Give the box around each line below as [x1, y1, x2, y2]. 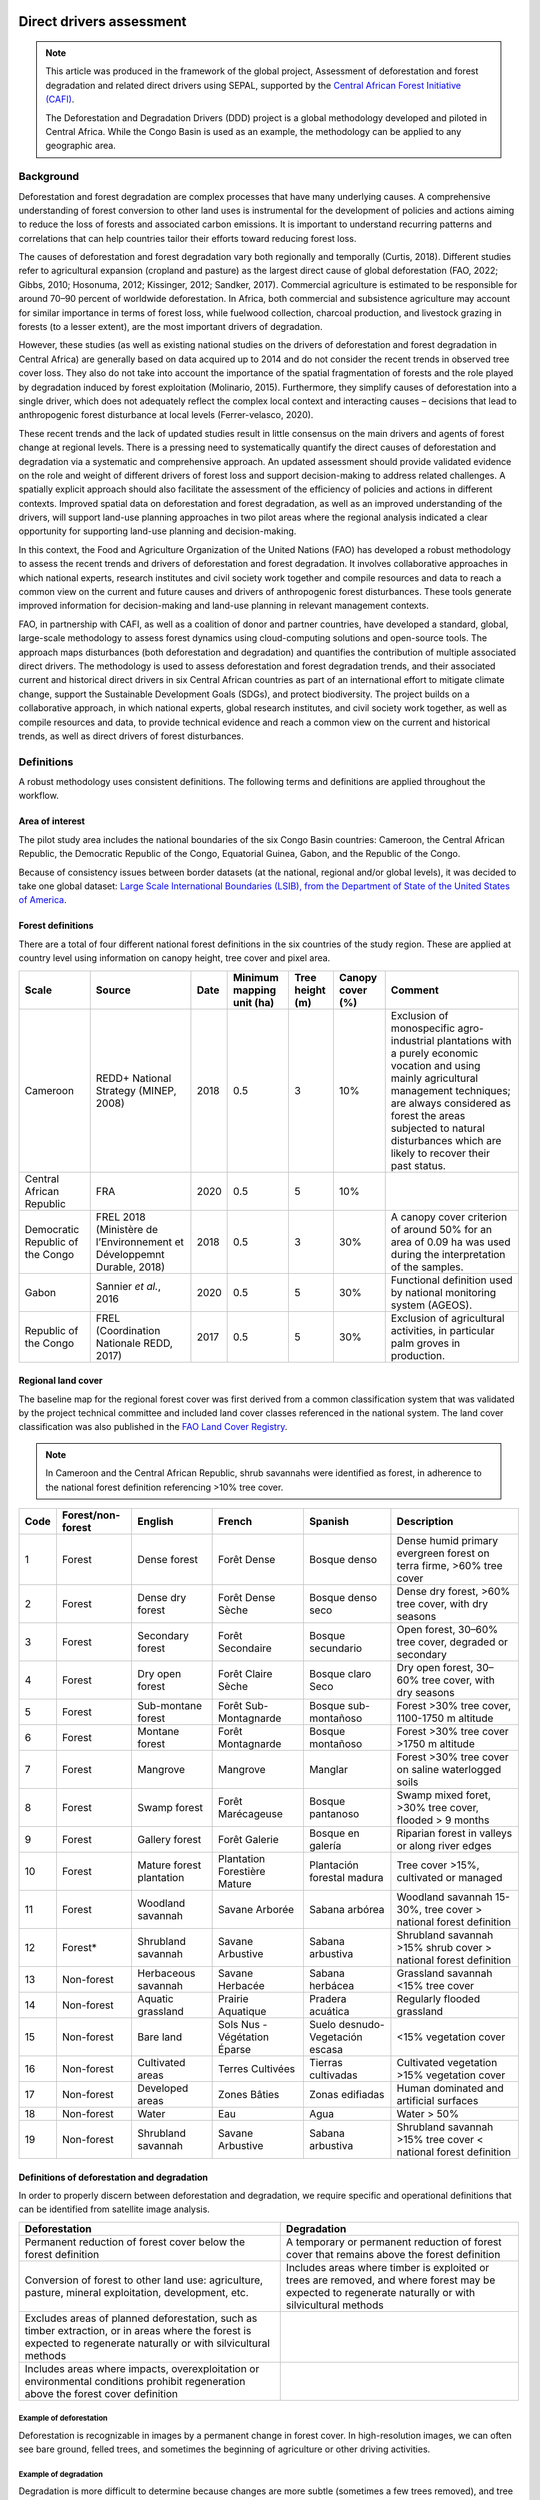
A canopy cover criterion [390, 1210, 508, 1224]
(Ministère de [95, 1222, 159, 1236]
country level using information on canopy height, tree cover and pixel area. [18, 952, 331, 964]
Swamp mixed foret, [396, 1788, 492, 1802]
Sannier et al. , [95, 1279, 162, 1293]
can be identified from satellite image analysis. [18, 2203, 210, 2215]
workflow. [18, 790, 59, 802]
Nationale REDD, [95, 1336, 174, 1350]
